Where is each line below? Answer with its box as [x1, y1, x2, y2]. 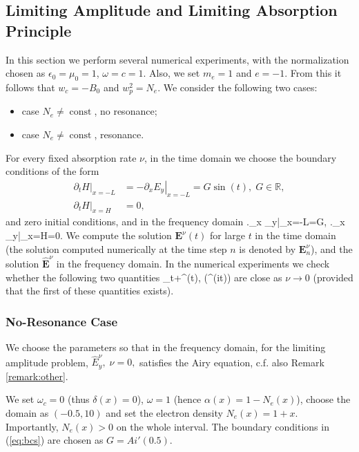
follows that [6, 79, 55, 94]
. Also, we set [143, 66, 200, 80]
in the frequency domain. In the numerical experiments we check [56, 256, 330, 270]
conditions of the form [6, 164, 99, 178]
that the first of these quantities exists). [6, 283, 174, 298]
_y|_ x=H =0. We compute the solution [6, 228, 172, 243]
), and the [311, 241, 353, 256]
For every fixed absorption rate [6, 150, 137, 164]
